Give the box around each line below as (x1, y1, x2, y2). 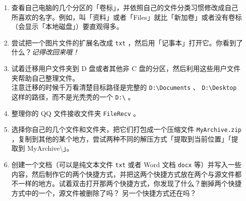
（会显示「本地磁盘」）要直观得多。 (11, 21, 123, 31)
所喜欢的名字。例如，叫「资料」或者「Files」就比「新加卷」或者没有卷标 (11, 12, 242, 22)
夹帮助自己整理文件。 (11, 72, 79, 83)
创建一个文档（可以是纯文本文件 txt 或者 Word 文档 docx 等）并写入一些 (11, 159, 242, 170)
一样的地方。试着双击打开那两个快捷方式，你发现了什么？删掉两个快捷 (18, 178, 242, 188)
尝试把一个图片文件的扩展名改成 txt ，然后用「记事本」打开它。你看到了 (11, 37, 243, 47)
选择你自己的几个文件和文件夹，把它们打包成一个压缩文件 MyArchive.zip (11, 124, 242, 134)
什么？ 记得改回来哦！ (11, 47, 79, 57)
